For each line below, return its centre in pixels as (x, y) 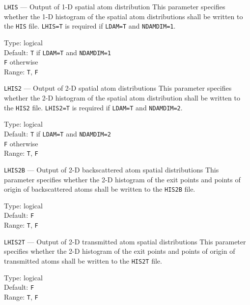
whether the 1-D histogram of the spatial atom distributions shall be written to (124, 16)
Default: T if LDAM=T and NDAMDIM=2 (57, 133)
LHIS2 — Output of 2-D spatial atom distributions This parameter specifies (118, 88)
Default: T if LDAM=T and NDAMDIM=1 (57, 52)
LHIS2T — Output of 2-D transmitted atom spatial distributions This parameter (125, 241)
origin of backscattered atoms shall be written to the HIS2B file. (100, 189)
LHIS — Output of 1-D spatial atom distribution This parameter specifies (115, 6)
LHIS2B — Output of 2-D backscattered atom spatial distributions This (111, 169)
